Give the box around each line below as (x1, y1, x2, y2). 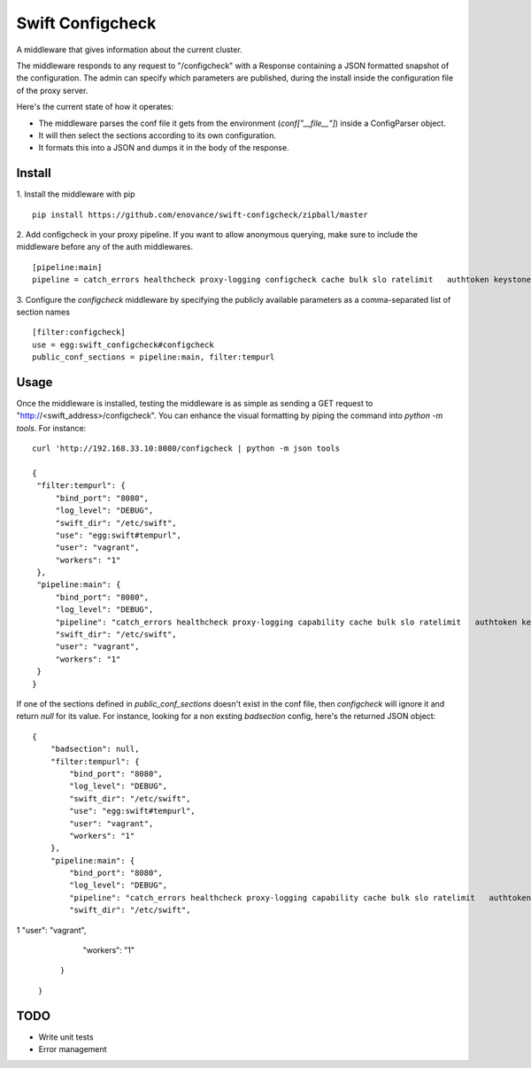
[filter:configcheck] (32, 328, 126, 337)
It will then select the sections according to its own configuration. (38, 129, 277, 141)
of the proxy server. (16, 85, 88, 96)
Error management (38, 1044, 107, 1055)
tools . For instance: (16, 422, 87, 433)
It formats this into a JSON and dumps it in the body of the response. (38, 143, 289, 153)
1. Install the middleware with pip (16, 189, 136, 199)
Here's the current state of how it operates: (16, 102, 174, 112)
